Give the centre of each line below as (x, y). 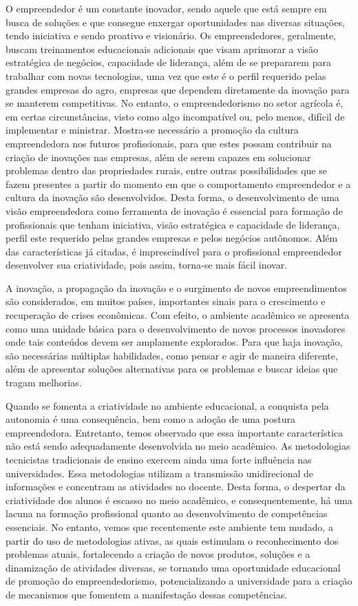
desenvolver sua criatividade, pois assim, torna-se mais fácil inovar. (147, 265)
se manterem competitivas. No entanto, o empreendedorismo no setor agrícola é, (175, 103)
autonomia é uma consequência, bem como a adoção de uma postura (150, 419)
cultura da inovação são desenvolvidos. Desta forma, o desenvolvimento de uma (172, 197)
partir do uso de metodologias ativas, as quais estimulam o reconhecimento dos (172, 540)
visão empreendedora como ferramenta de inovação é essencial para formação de (174, 210)
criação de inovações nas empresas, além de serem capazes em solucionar (158, 157)
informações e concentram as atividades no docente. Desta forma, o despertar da (176, 487)
